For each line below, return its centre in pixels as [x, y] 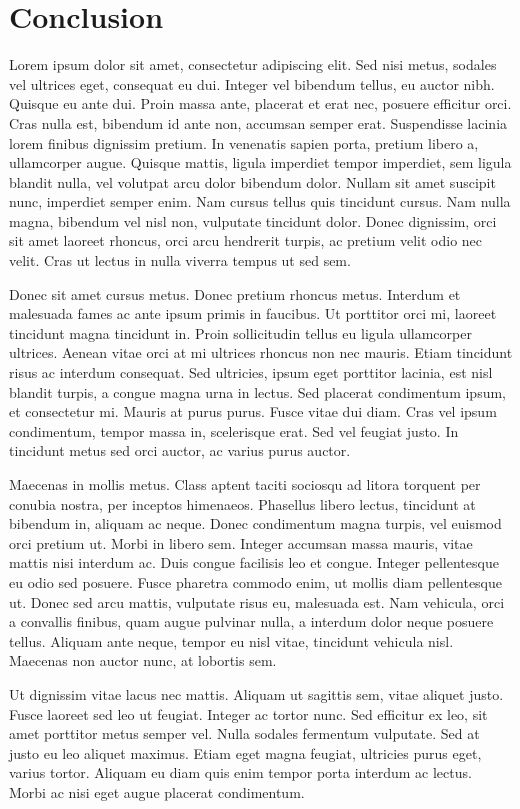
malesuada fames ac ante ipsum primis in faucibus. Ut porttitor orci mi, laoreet [253, 313]
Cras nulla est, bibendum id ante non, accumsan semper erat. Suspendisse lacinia [258, 122]
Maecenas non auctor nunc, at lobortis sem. [143, 660]
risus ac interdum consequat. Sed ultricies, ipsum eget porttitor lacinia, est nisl [251, 372]
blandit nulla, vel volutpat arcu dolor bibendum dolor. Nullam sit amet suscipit [252, 181]
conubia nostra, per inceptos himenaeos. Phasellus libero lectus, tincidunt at [242, 503]
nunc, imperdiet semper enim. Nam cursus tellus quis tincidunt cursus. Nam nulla [260, 201]
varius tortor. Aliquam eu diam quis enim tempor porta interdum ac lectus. [240, 772]
